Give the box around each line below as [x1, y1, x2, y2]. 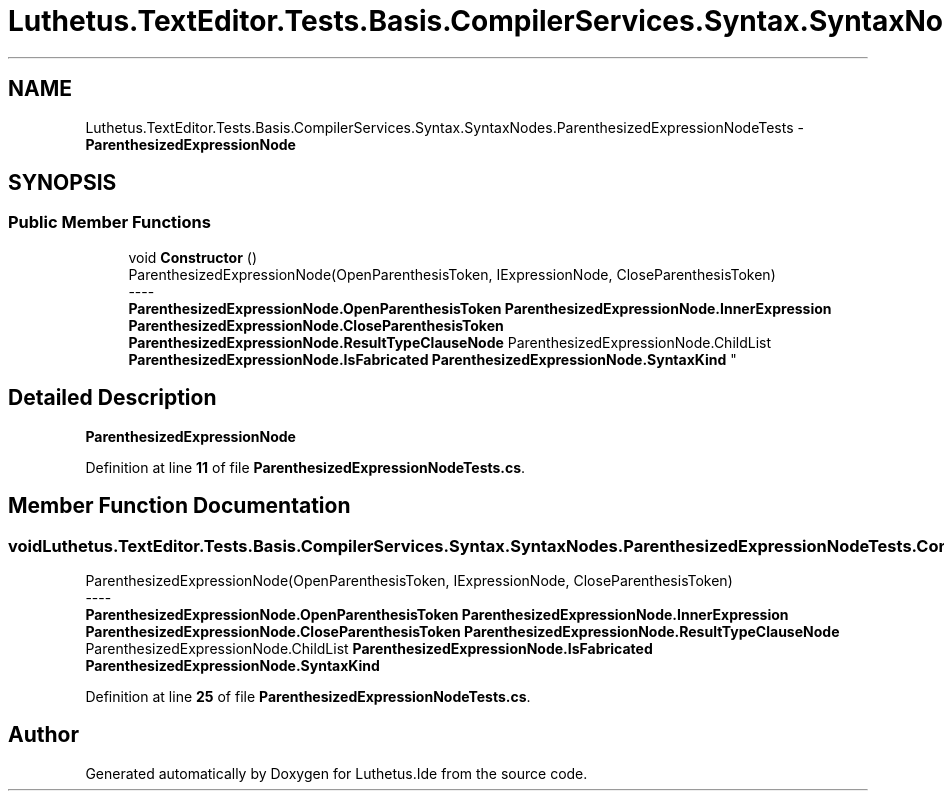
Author [8, 722, 79, 748]
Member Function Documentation [8, 493, 351, 519]
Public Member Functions [8, 212, 211, 233]
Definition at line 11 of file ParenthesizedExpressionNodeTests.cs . [85, 458, 526, 476]
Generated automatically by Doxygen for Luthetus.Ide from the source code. [85, 764, 588, 782]
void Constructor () [128, 248, 257, 266]
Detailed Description [8, 385, 217, 411]
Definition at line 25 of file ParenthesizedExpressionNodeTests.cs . [85, 687, 531, 705]
